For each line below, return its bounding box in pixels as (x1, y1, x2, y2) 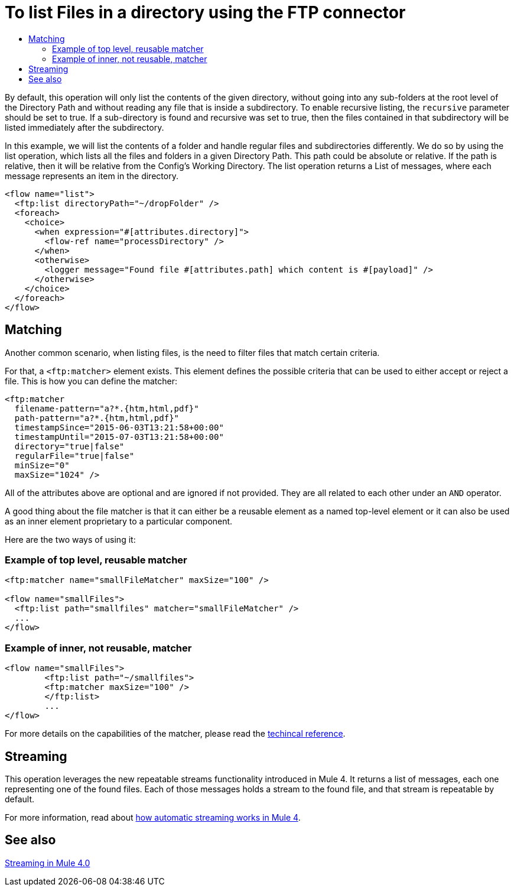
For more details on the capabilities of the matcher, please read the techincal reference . (5, 728, 346, 739)
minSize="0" (14, 460, 70, 470)
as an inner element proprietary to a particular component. (5, 516, 233, 526)
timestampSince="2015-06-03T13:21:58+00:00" (14, 422, 224, 432)
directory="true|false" (14, 441, 125, 451)
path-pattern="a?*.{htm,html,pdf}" (14, 413, 180, 423)
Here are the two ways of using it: (5, 534, 136, 545)
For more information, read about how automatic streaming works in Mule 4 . (5, 812, 301, 822)
